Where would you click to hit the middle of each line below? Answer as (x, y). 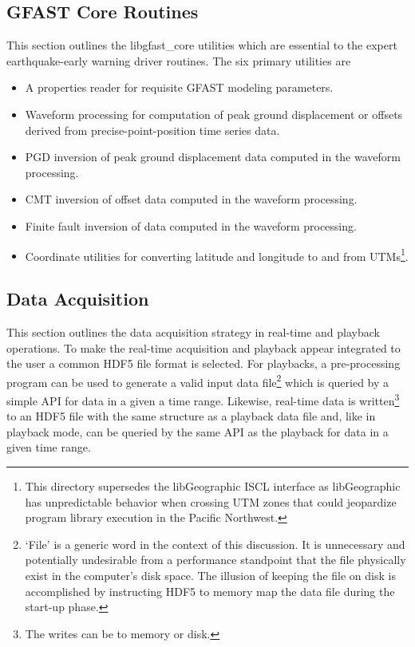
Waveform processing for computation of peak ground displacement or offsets (214, 114)
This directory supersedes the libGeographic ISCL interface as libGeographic (213, 486)
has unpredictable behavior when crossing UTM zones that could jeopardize (211, 501)
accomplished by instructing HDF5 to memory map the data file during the (210, 591)
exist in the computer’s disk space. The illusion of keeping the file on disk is (210, 576)
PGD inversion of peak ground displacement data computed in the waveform (213, 157)
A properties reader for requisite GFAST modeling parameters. (179, 87)
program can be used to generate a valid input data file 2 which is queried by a (198, 381)
